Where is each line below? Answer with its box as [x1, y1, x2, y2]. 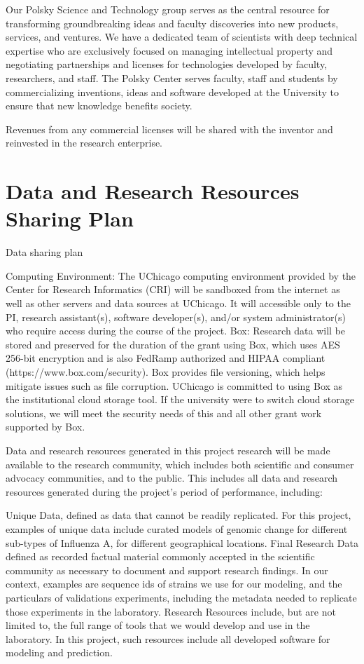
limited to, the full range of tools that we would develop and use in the [6, 618, 310, 632]
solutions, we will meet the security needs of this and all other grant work [6, 405, 322, 420]
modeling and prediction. [6, 645, 113, 660]
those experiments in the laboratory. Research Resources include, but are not [6, 604, 336, 618]
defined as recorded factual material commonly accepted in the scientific [6, 549, 315, 564]
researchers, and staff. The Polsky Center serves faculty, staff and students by [6, 70, 338, 85]
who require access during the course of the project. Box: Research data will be [6, 323, 346, 338]
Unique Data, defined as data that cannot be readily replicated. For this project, [6, 508, 351, 522]
